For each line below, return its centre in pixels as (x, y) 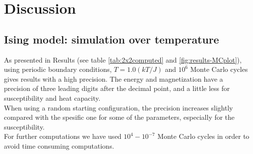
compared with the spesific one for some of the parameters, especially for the (119, 117)
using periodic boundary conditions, (58, 69)
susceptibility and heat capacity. (52, 98)
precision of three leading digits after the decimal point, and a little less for (117, 88)
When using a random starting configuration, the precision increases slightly (118, 107)
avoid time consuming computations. (59, 145)
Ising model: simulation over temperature (112, 39)
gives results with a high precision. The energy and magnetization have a (114, 78)
